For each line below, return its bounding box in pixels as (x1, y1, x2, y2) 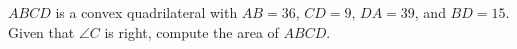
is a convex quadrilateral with (55, 2, 238, 22)
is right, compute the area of (104, 21, 279, 42)
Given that (8, 21, 75, 42)
